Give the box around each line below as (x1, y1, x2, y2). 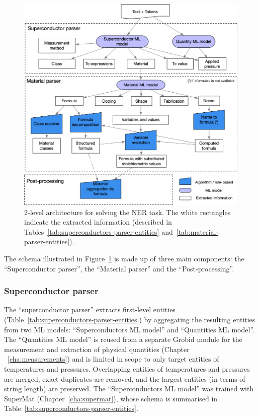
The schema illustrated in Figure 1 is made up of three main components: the (4, 253, 244, 263)
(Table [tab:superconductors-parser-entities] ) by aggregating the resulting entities (4, 314, 255, 324)
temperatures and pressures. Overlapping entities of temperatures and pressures (4, 363, 250, 374)
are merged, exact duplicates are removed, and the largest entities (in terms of (4, 373, 245, 384)
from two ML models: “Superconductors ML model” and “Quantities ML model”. (4, 324, 254, 334)
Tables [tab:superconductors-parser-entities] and (24, 226, 173, 237)
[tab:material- (176, 226, 219, 237)
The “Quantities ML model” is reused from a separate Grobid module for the (4, 334, 242, 344)
